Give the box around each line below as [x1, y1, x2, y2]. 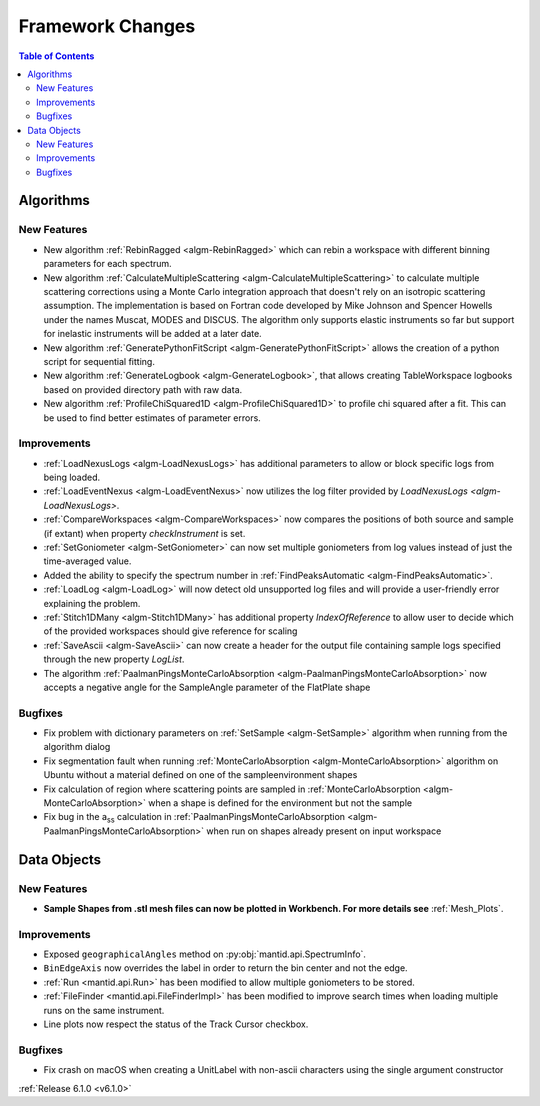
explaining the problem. [43, 597, 141, 609]
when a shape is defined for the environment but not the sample [148, 797, 413, 809]
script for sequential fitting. [43, 355, 155, 367]
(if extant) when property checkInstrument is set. [43, 527, 246, 539]
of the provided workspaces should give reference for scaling [43, 625, 298, 637]
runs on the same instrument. [43, 1004, 165, 1016]
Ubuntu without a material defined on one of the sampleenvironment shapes [43, 769, 358, 781]
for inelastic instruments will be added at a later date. [43, 328, 262, 340]
